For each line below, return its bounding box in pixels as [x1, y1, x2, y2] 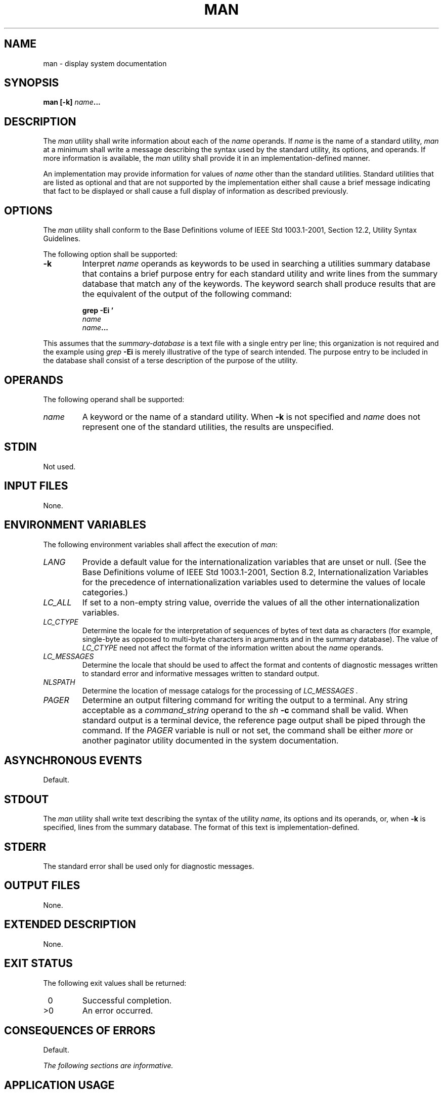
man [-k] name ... [43, 98, 101, 107]
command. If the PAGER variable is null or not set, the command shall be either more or [82, 725, 413, 735]
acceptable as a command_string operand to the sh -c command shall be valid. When [82, 705, 408, 715]
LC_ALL [43, 597, 72, 607]
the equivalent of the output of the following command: [82, 289, 292, 299]
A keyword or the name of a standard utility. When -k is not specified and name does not [82, 411, 421, 422]
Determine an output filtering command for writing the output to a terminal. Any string [82, 694, 408, 705]
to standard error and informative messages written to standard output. [82, 669, 320, 678]
